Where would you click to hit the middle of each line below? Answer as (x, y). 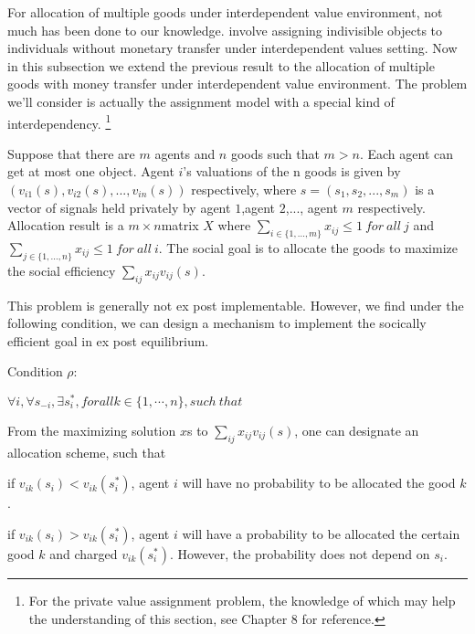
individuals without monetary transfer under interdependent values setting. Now (232, 48)
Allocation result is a (66, 225)
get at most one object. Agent (91, 171)
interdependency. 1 (59, 122)
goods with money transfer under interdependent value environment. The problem (237, 84)
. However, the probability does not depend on (300, 554)
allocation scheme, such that (87, 452)
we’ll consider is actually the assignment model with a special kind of (201, 101)
